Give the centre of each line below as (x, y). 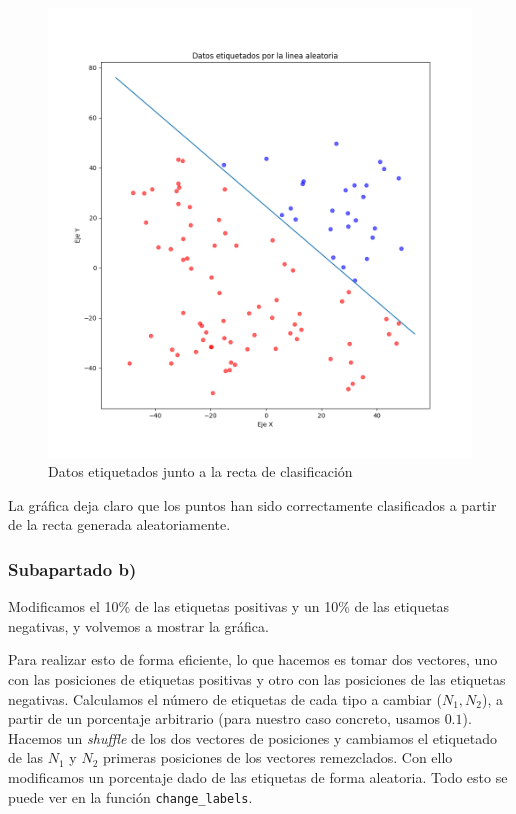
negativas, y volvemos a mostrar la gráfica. (138, 625)
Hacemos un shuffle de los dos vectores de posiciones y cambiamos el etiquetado (253, 737)
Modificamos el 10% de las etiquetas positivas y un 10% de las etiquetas (229, 606)
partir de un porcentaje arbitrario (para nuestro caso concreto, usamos (224, 718)
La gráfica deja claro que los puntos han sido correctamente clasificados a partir (252, 504)
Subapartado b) (72, 568)
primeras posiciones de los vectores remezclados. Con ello (277, 757)
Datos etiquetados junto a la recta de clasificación (200, 471)
